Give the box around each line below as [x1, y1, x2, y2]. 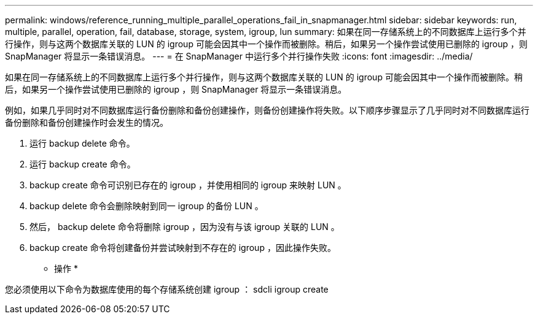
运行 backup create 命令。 [29, 159, 136, 169]
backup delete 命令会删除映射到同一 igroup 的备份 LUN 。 [29, 201, 263, 211]
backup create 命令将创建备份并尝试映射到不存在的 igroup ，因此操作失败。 [29, 242, 336, 253]
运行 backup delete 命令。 [29, 138, 135, 148]
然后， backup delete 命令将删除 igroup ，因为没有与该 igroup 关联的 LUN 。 [29, 221, 340, 232]
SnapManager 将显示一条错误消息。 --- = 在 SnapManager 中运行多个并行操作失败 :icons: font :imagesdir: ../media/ [5, 51, 473, 61]
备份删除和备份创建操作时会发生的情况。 [5, 117, 168, 128]
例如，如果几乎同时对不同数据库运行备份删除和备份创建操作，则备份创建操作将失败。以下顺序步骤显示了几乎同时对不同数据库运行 [5, 105, 529, 115]
